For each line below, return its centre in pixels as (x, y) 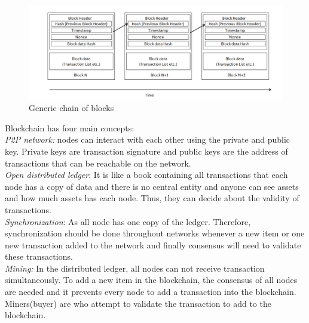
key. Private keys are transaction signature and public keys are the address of (146, 151)
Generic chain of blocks (71, 108)
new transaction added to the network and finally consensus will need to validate (153, 244)
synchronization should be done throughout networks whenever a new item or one (155, 233)
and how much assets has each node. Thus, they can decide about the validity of (152, 198)
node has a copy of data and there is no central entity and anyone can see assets (152, 186)
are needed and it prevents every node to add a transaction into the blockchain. (151, 292)
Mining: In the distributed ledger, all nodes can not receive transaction (135, 268)
